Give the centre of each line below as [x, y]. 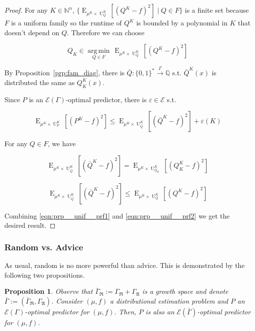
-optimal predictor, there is [106, 99]
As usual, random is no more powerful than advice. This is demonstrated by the [125, 265]
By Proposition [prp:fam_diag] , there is [65, 73]
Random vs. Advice [44, 247]
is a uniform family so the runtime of [66, 22]
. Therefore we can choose [105, 32]
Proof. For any [26, 10]
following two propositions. [45, 275]
